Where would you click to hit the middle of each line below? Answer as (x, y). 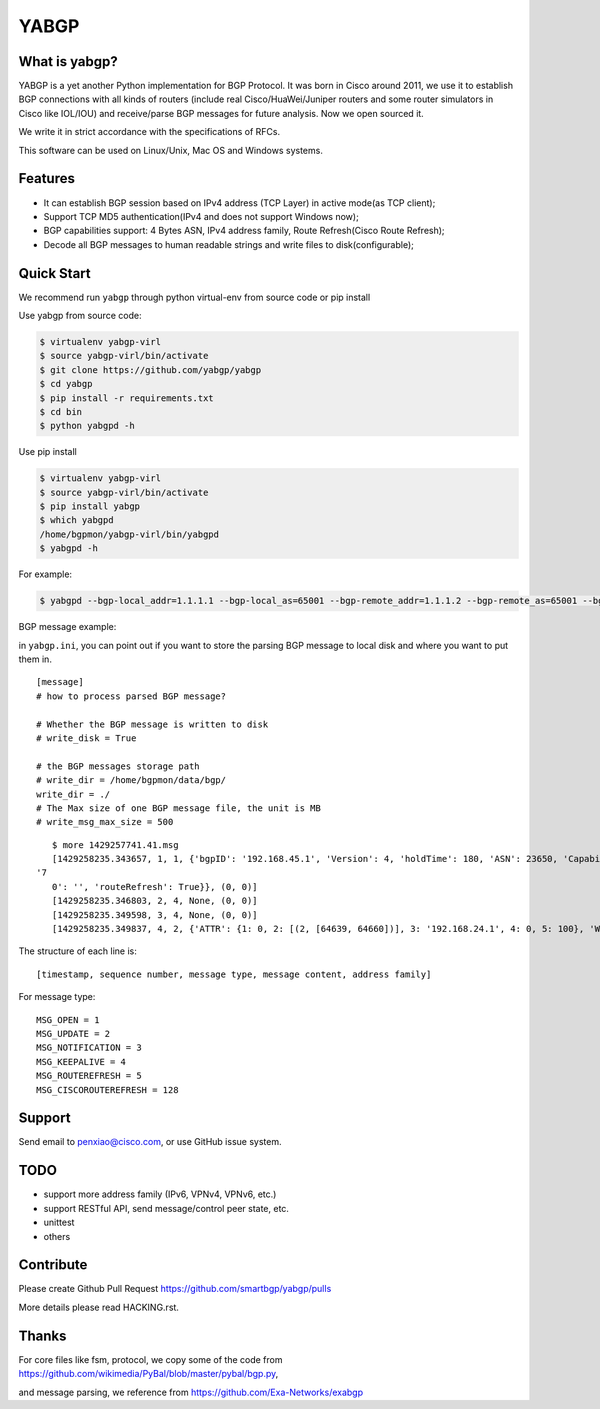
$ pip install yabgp (89, 506)
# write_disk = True (86, 738)
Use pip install (47, 452)
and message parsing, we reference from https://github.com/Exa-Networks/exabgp (191, 1392)
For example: (45, 574)
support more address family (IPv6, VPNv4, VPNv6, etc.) (160, 1194)
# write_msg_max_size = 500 (105, 822)
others (57, 1236)
